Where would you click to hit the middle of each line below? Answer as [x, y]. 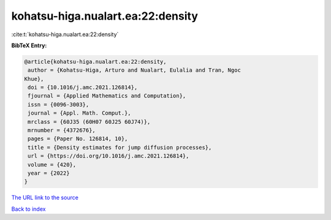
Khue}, [34, 79]
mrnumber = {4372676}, [62, 131]
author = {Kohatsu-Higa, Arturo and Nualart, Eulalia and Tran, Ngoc [135, 70]
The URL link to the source [45, 198]
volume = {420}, [52, 165]
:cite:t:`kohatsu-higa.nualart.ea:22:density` [65, 34]
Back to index [29, 209]
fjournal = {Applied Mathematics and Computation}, [107, 96]
